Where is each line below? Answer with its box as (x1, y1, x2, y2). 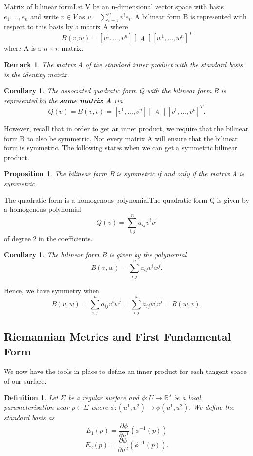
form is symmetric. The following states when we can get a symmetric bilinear (4, 143, 237, 153)
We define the (193, 402, 234, 412)
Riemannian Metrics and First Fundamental (4, 329, 231, 344)
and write (30, 11, 59, 21)
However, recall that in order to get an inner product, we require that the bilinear (4, 123, 249, 133)
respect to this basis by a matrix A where (4, 21, 128, 32)
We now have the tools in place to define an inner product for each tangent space (4, 366, 247, 376)
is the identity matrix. (4, 69, 69, 79)
